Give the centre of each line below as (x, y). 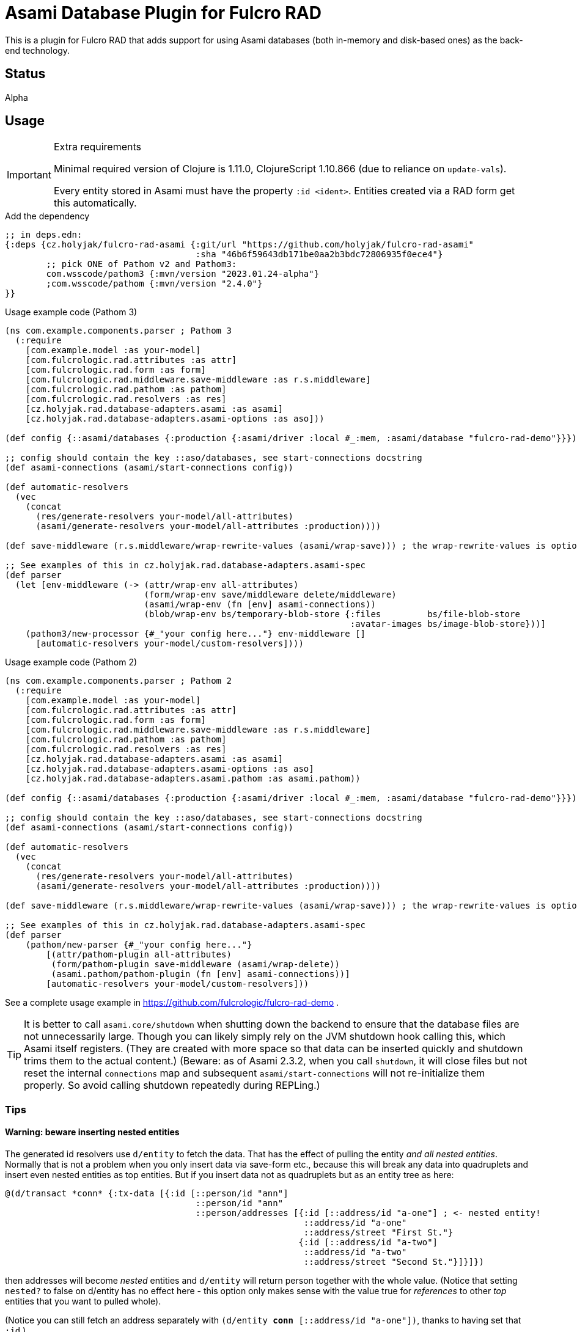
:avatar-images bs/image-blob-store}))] (448, 624)
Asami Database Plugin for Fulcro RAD (163, 13)
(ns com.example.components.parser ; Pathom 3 (118, 331)
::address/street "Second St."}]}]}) (394, 1262)
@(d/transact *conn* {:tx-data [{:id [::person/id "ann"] (147, 1194)
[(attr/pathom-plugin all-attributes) (139, 955)
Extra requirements (97, 147)
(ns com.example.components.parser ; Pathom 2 (118, 681)
